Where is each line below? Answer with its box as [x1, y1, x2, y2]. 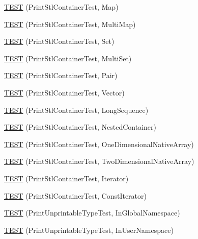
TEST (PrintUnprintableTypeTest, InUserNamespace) [4, 224, 174, 235]
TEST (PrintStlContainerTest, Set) [4, 36, 115, 46]
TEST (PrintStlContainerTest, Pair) [4, 70, 118, 81]
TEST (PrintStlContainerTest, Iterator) [4, 173, 129, 183]
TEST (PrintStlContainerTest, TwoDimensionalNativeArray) [4, 156, 194, 166]
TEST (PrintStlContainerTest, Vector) [4, 87, 125, 98]
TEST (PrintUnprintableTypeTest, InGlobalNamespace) [4, 207, 180, 218]
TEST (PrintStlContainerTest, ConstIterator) [4, 190, 147, 201]
